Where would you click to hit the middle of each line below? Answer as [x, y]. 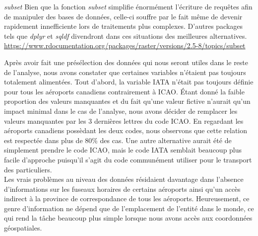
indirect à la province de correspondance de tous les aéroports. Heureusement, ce [127, 198]
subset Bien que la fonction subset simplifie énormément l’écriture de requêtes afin [128, 6]
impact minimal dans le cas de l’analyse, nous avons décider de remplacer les [121, 111]
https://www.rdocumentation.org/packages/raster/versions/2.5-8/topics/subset [125, 45]
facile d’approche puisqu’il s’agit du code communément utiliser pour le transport [128, 159]
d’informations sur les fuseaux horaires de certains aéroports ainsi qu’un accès [122, 189]
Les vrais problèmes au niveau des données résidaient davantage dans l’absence [124, 179]
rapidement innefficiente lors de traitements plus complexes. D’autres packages [124, 26]
